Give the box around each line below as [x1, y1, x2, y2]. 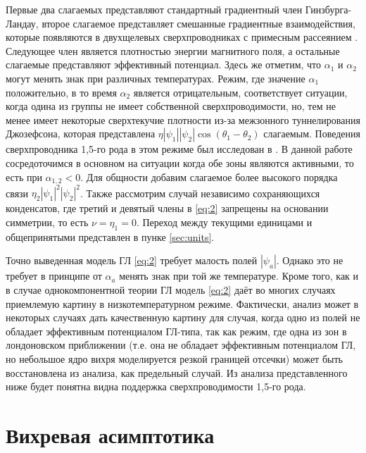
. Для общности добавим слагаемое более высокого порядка [80, 169, 338, 184]
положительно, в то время [6, 85, 117, 99]
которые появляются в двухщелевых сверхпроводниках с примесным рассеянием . [6, 30, 358, 44]
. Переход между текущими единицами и [136, 215, 313, 230]
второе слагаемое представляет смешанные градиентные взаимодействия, [42, 15, 355, 30]
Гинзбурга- [305, 2, 352, 16]
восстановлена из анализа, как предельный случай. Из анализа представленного [6, 365, 348, 380]
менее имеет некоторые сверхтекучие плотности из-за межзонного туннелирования [6, 112, 360, 127]
